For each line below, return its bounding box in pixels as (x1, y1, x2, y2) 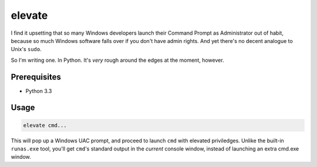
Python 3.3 (25, 87, 52, 94)
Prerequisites (11, 72, 61, 82)
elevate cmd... (23, 122, 67, 129)
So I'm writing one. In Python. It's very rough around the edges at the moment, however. (11, 56, 224, 64)
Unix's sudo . (11, 46, 42, 53)
